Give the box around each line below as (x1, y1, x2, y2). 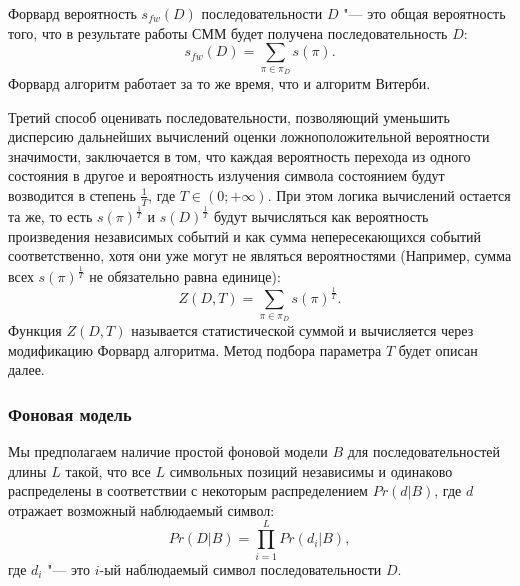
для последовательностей (347, 441, 500, 462)
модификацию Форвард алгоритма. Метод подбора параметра (8, 339, 382, 360)
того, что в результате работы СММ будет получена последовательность (8, 22, 448, 43)
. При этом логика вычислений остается (267, 184, 511, 205)
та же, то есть (8, 206, 93, 227)
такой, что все (65, 460, 151, 481)
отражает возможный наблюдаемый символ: (8, 499, 275, 520)
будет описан (398, 339, 478, 360)
